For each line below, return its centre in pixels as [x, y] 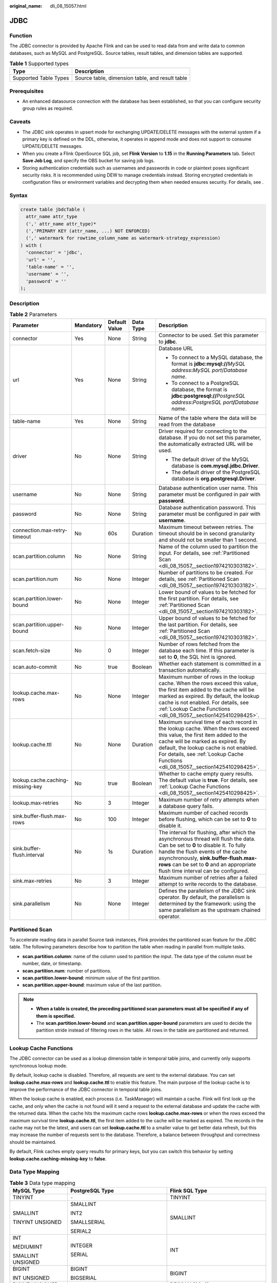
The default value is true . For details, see [208, 780]
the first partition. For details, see [198, 599]
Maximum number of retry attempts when [209, 800]
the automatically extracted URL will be [206, 444]
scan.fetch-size [32, 651]
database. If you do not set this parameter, [210, 438]
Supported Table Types [41, 78]
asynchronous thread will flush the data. [207, 839]
